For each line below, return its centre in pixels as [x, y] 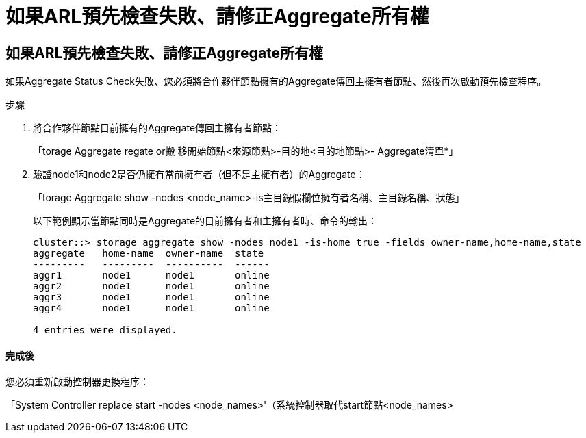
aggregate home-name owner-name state [149, 254]
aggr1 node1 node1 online [151, 275]
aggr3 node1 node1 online [151, 297]
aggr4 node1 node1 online [151, 308]
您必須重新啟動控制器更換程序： [77, 382]
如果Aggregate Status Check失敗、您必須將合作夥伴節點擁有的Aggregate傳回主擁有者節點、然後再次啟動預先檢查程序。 [276, 81]
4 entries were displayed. [105, 330]
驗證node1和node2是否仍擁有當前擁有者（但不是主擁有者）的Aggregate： [199, 175]
